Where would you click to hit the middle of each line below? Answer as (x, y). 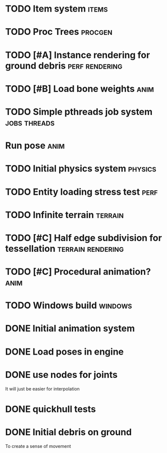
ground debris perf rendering (64, 66)
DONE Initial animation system (70, 329)
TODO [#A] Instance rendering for (78, 55)
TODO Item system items (57, 9)
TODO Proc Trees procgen (59, 32)
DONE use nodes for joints (61, 375)
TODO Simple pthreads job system (79, 112)
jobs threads (30, 122)
